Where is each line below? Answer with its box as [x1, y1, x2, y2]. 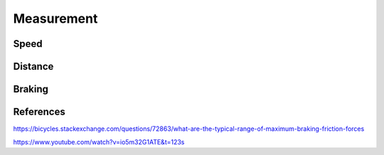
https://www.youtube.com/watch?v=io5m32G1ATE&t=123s [13, 137, 185, 146]
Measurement [13, 11, 98, 26]
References [13, 106, 65, 118]
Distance [13, 60, 54, 73]
